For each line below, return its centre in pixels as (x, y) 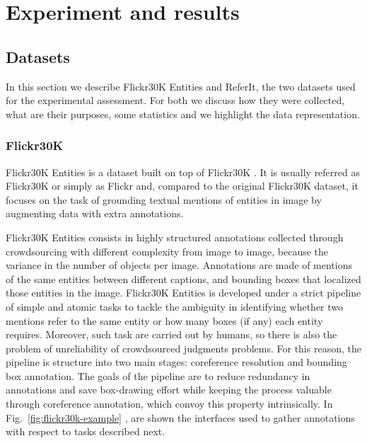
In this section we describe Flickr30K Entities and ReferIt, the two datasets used (181, 86)
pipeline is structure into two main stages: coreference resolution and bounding (176, 362)
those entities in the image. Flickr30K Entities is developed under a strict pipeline (183, 293)
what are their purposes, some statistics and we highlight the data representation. (183, 114)
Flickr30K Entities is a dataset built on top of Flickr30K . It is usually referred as (183, 172)
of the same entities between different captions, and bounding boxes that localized (183, 278)
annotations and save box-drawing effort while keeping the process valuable (169, 390)
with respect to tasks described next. (86, 431)
